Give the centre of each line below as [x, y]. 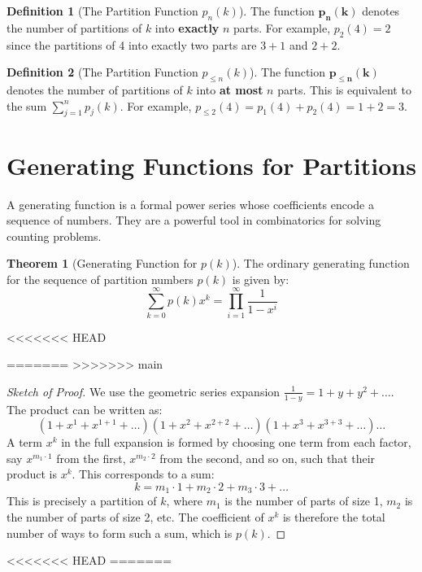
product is [32, 474]
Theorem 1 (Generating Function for [102, 263]
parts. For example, [282, 27]
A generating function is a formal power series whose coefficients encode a [190, 204]
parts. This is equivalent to [344, 89]
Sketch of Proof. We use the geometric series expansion [144, 391]
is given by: [261, 279]
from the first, [91, 458]
